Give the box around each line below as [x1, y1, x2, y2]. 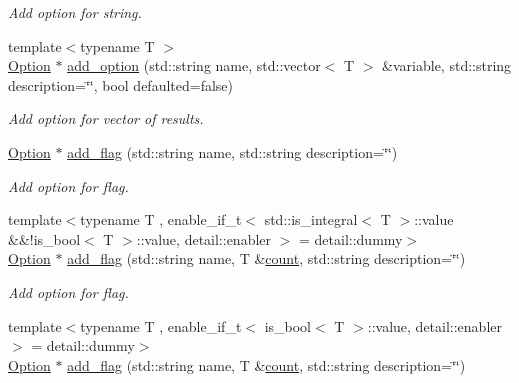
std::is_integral [264, 209, 358, 230]
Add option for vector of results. [8, 108, 204, 129]
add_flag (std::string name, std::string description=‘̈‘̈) [67, 141, 398, 162]
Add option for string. [8, 2, 142, 22]
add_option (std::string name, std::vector [67, 55, 321, 76]
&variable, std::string [382, 55, 512, 76]
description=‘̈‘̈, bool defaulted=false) [8, 74, 234, 95]
